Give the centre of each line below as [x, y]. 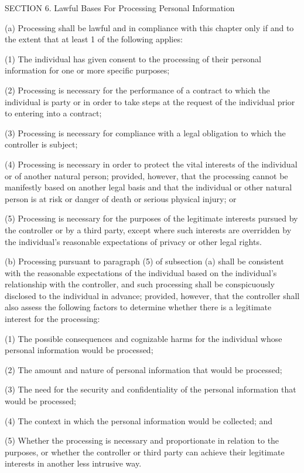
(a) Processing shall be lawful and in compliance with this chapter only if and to [149, 27]
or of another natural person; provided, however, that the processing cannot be [146, 175]
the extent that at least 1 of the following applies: [94, 39]
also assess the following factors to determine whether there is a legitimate [138, 307]
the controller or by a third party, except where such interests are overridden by [148, 229]
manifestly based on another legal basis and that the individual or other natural [148, 187]
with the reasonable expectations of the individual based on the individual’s [141, 272]
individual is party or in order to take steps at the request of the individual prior [150, 101]
